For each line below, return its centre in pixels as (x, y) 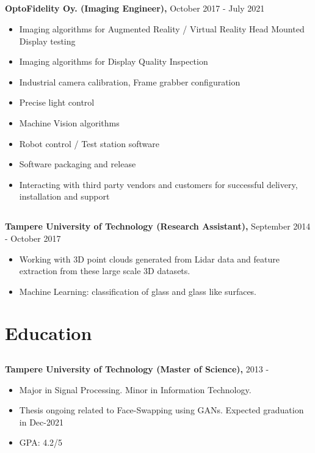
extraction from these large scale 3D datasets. (105, 271)
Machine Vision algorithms (69, 122)
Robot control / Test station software (89, 143)
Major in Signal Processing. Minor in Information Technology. (135, 389)
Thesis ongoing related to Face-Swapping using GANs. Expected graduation (161, 410)
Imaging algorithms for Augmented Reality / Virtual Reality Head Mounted (162, 28)
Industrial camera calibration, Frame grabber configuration (130, 82)
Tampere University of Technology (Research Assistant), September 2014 (158, 226)
